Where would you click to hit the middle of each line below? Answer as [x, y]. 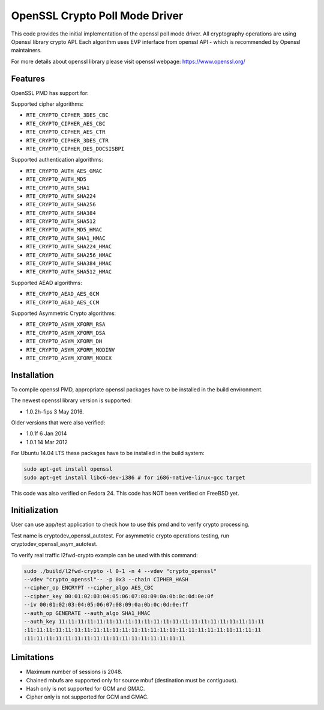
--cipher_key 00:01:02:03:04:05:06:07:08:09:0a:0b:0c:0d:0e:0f [119, 596]
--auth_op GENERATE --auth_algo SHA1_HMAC [87, 613]
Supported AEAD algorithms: [46, 283]
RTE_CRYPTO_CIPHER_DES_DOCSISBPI [75, 148]
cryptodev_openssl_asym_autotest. [54, 544]
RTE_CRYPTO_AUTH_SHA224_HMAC [69, 247]
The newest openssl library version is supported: [71, 400]
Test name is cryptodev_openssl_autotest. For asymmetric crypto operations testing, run [120, 536]
